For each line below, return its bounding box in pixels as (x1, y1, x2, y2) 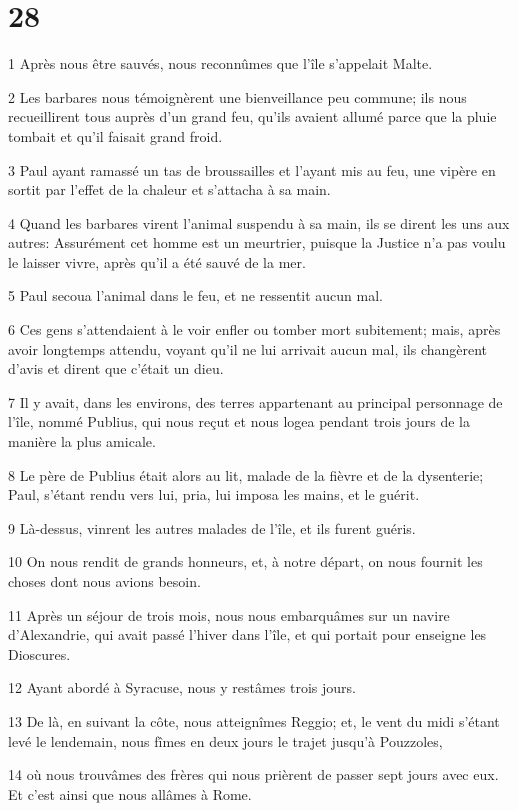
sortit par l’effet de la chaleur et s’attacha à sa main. (8, 179, 331, 200)
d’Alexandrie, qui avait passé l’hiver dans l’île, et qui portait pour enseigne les (8, 624, 487, 645)
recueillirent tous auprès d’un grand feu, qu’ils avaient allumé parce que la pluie (8, 106, 497, 127)
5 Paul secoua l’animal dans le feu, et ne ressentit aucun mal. (8, 285, 384, 306)
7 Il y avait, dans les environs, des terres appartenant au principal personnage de (8, 391, 503, 412)
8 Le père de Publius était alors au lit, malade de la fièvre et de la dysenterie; (8, 464, 484, 485)
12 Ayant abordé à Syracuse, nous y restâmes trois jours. (8, 677, 356, 698)
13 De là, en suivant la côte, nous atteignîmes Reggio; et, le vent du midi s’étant (8, 710, 500, 731)
